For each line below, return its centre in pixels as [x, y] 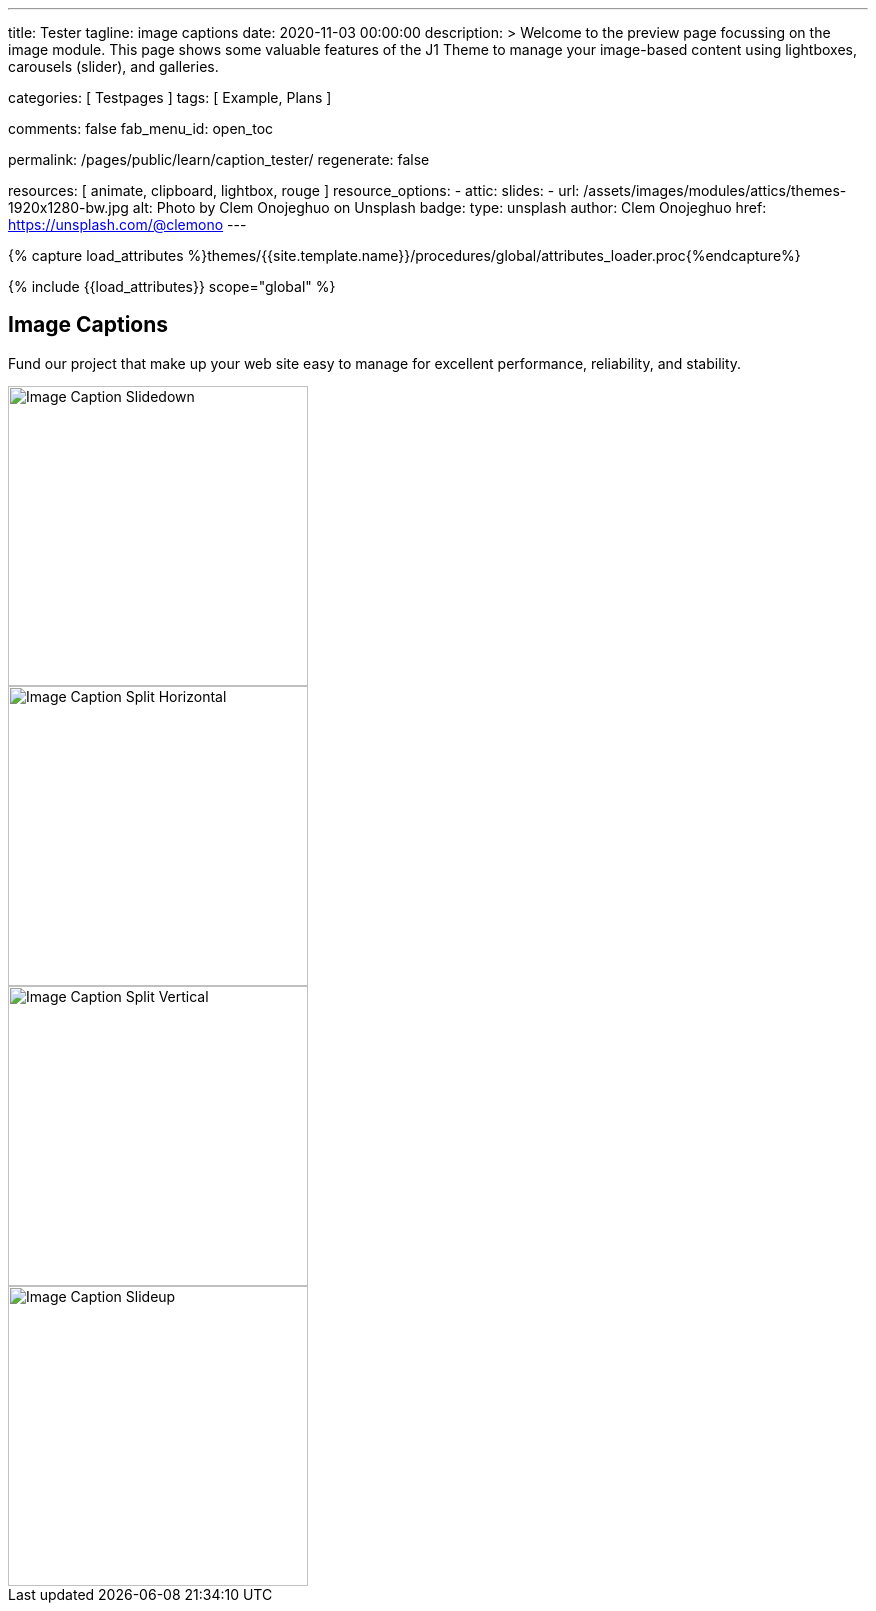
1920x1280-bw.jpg [68, 207]
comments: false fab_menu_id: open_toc [141, 128]
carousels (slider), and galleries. [113, 66]
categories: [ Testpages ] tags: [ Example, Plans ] [170, 97]
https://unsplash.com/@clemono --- [127, 224]
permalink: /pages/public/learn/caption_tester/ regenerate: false [219, 159]
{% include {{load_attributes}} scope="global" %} [172, 286]
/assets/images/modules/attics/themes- [715, 190]
